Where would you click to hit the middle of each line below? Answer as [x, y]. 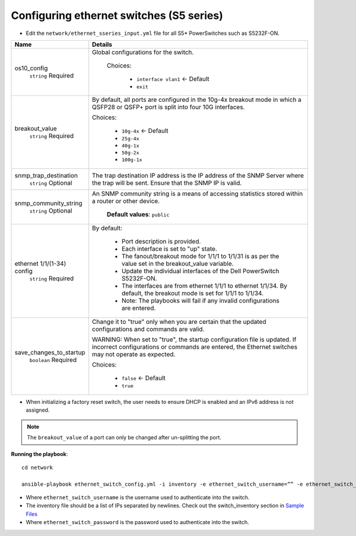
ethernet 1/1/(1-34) [40, 264]
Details [102, 44]
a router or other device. [126, 201]
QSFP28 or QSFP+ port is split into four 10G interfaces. [169, 107]
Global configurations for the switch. [143, 52]
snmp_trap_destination [46, 175]
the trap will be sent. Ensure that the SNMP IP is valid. [167, 182]
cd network [37, 467]
